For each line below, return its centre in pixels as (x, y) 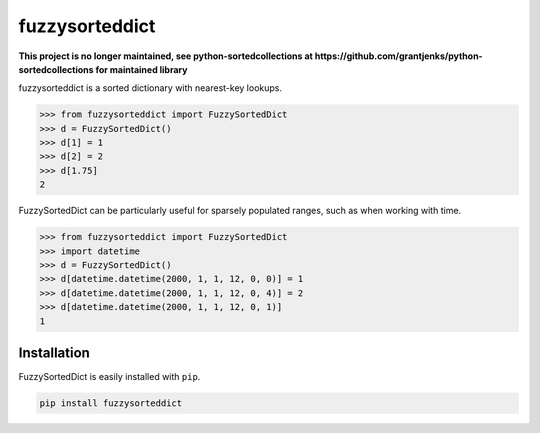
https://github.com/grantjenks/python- (399, 56)
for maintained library (141, 69)
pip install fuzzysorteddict (111, 403)
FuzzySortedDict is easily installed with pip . (109, 377)
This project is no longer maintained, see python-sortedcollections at (166, 56)
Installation (54, 352)
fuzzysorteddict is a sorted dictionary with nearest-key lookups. (150, 88)
